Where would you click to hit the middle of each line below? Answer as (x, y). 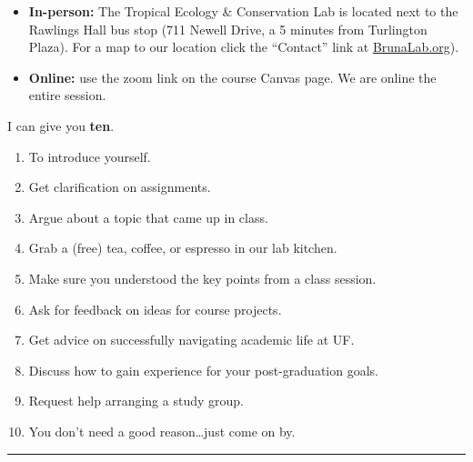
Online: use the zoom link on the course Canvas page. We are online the (232, 77)
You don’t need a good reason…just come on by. (162, 431)
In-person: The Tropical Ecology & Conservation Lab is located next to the (243, 11)
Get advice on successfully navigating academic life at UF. (191, 340)
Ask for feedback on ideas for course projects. (155, 309)
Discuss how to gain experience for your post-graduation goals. (203, 370)
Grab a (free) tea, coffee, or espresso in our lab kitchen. (183, 248)
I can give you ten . (61, 125)
